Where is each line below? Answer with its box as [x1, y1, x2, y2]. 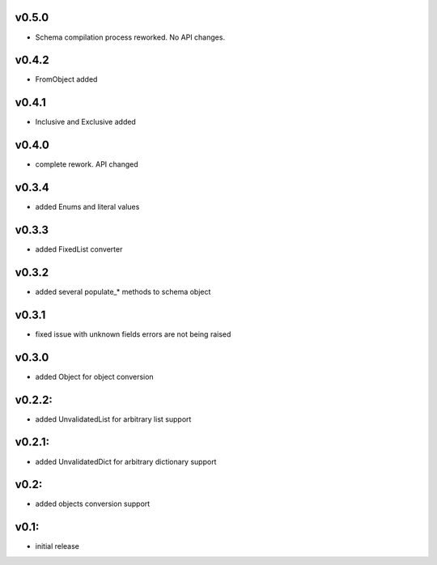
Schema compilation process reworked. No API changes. [35, 32, 226, 42]
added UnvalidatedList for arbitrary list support [35, 414, 192, 424]
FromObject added [35, 74, 98, 84]
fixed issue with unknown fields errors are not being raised [35, 329, 231, 339]
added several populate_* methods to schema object [35, 287, 211, 296]
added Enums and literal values [35, 202, 140, 212]
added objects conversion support [35, 499, 151, 509]
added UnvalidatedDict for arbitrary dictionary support [35, 457, 217, 466]
